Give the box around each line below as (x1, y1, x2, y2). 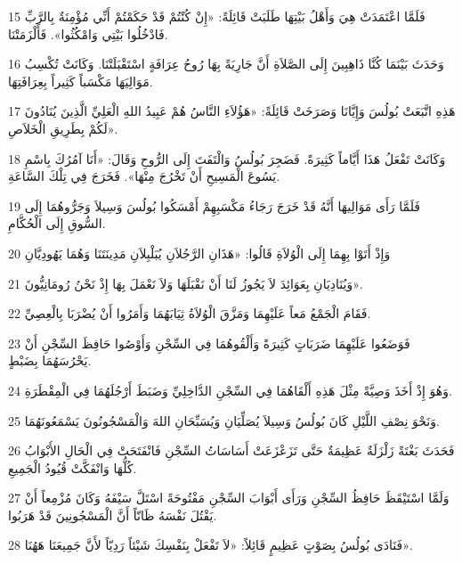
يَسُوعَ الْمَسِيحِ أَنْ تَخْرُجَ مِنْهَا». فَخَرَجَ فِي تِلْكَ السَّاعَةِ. (8, 167, 280, 185)
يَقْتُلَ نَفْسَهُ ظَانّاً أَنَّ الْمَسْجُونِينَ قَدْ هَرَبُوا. (8, 505, 217, 524)
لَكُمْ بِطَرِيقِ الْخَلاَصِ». (8, 119, 118, 137)
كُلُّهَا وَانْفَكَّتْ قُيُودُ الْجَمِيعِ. (8, 458, 137, 477)
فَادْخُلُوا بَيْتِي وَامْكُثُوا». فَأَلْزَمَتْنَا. (8, 24, 168, 43)
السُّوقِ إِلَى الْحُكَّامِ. (8, 214, 106, 233)
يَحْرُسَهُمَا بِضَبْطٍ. (8, 351, 92, 370)
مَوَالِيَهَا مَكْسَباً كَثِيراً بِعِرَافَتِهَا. (8, 71, 153, 90)
